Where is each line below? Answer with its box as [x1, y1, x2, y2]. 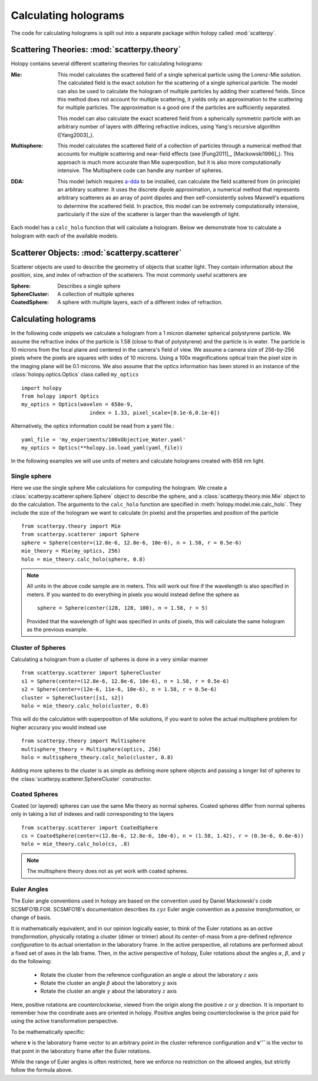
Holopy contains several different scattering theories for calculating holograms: [11, 60, 203, 67]
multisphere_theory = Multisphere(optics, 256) [21, 746, 161, 752]
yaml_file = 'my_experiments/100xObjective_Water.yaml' [21, 436, 186, 443]
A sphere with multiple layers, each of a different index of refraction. [57, 299, 223, 306]
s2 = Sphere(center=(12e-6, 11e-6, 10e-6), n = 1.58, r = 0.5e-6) [21, 686, 217, 693]
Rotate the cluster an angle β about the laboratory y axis [40, 979, 177, 986]
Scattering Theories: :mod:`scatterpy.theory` [11, 45, 181, 55]
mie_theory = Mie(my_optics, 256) [21, 548, 121, 554]
